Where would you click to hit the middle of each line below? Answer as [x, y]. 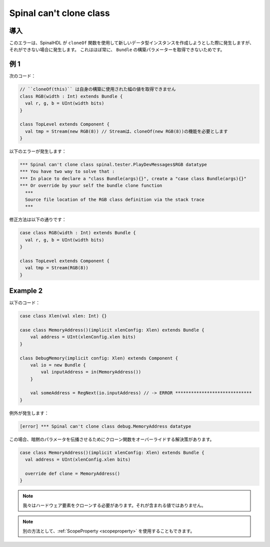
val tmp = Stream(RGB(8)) [57, 268]
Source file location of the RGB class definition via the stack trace [115, 199]
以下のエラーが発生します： [38, 151]
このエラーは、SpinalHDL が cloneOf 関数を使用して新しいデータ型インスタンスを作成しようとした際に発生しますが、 [132, 43]
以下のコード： [24, 303]
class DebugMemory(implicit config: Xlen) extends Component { [99, 358]
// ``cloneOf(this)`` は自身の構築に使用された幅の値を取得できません [98, 89]
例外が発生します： [29, 413]
